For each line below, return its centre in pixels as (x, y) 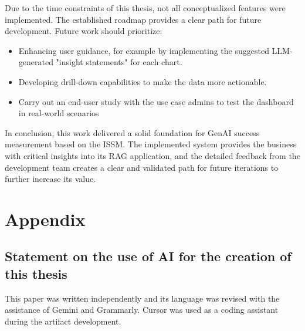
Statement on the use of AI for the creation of (148, 256)
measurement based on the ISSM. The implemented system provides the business (151, 144)
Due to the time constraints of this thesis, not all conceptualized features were (145, 8)
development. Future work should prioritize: (84, 31)
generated (36, 62)
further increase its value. (50, 179)
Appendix (45, 219)
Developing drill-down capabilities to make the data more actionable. (143, 81)
